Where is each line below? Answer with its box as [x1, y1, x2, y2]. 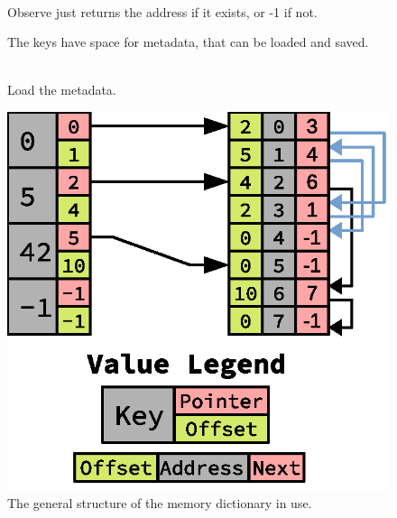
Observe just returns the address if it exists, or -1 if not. [7, 2, 318, 21]
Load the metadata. [7, 80, 116, 99]
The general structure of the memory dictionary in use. [7, 493, 312, 512]
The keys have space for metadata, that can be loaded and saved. [7, 32, 369, 51]
